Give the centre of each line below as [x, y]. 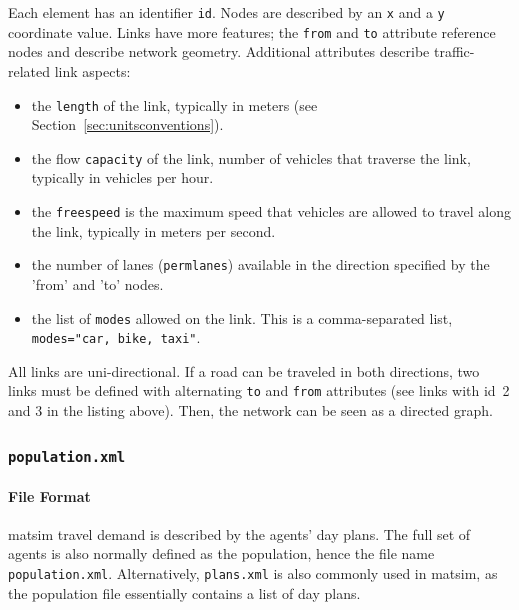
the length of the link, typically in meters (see [174, 104]
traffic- [454, 51]
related [29, 70]
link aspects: [92, 70]
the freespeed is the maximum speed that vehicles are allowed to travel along [271, 211]
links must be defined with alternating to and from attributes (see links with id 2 [259, 390]
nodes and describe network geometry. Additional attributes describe [219, 51]
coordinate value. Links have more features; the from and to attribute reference [252, 31]
